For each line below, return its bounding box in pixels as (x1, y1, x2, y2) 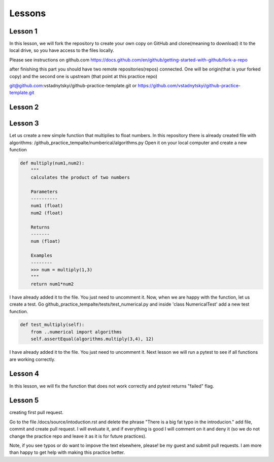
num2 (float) (30, 210, 63, 216)
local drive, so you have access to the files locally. (9, 47, 114, 53)
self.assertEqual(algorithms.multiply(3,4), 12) (30, 336, 154, 342)
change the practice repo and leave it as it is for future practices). (9, 433, 147, 439)
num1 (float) (30, 203, 63, 209)
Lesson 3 (9, 119, 39, 128)
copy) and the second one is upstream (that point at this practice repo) (9, 73, 157, 79)
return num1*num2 (30, 281, 74, 287)
